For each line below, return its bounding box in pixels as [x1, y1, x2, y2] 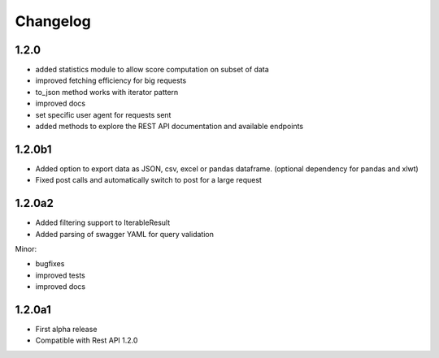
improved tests [35, 270, 85, 280]
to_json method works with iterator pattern [35, 87, 179, 97]
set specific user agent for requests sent [35, 110, 172, 119]
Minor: [15, 244, 37, 253]
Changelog [15, 12, 91, 30]
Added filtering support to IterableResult [35, 218, 171, 227]
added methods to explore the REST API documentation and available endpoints [35, 122, 304, 132]
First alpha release [35, 325, 98, 334]
